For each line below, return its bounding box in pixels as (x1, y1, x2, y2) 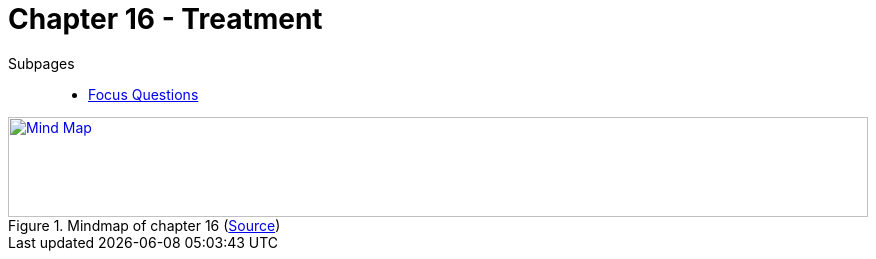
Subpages (8, 54, 75, 72)
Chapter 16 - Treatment (8, 2, 323, 36)
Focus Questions (88, 85, 199, 103)
